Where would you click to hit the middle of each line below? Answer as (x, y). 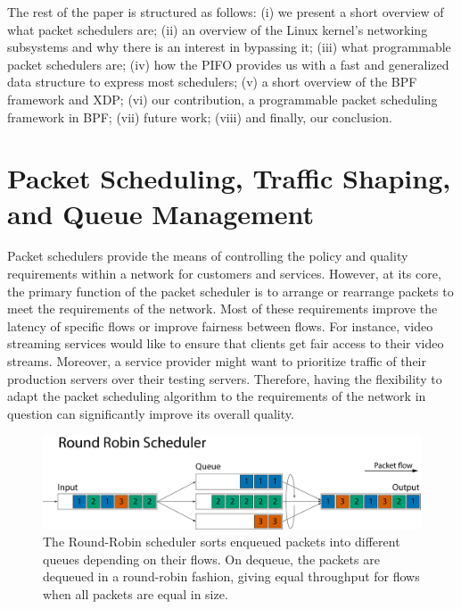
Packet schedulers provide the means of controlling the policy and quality (208, 256)
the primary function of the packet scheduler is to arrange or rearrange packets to (230, 291)
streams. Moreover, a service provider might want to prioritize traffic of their (217, 361)
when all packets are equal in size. (136, 593)
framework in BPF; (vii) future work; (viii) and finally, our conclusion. (200, 117)
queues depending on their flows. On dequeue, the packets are (211, 559)
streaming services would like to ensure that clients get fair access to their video (226, 343)
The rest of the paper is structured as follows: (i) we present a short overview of (226, 12)
